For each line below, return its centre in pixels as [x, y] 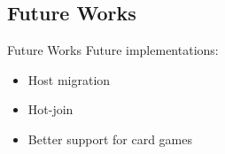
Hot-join [50, 109]
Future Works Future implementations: [113, 50]
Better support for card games [110, 139]
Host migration [69, 79]
